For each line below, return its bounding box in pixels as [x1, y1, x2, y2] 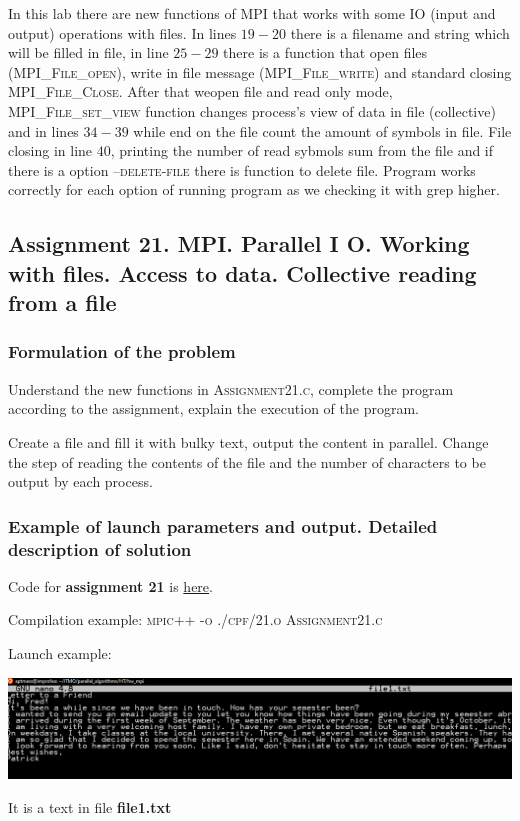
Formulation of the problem [8, 339, 236, 364]
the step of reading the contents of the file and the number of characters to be [8, 451, 486, 472]
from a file [8, 287, 117, 318]
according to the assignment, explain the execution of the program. [8, 398, 419, 419]
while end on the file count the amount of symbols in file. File [133, 120, 512, 141]
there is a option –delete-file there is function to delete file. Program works [8, 159, 476, 180]
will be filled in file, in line [8, 42, 169, 63]
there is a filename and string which [290, 22, 510, 43]
